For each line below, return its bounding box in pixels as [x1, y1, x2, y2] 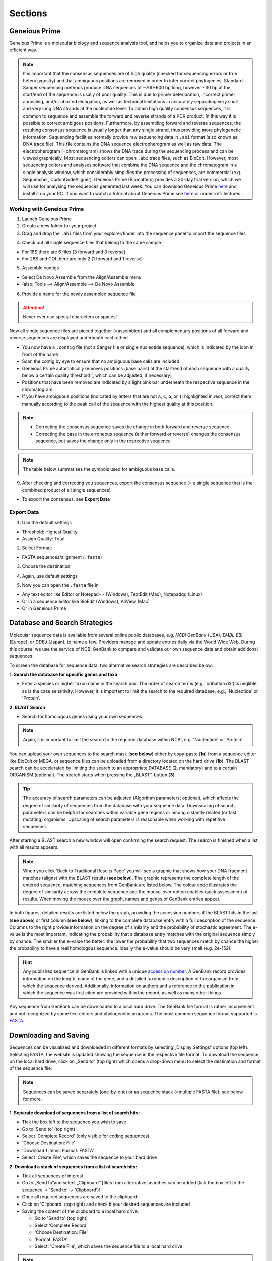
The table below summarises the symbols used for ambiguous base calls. [23, 466, 176, 472]
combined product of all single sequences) [22, 487, 111, 493]
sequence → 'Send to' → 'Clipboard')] [22, 1187, 101, 1193]
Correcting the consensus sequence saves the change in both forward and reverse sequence [35, 424, 230, 430]
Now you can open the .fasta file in [22, 582, 99, 588]
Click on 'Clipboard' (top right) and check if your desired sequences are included [22, 1201, 190, 1207]
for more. [23, 1096, 42, 1102]
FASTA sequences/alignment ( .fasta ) [22, 554, 102, 560]
